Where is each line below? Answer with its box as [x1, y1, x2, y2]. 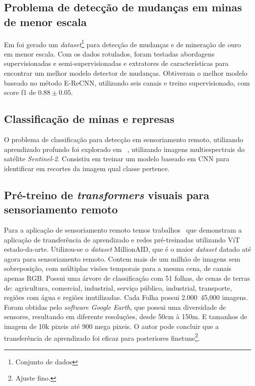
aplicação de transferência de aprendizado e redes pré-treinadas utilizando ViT [4, 234, 240, 244]
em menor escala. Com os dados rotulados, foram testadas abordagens [4, 48, 215, 59]
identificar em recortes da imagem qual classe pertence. [4, 163, 170, 173]
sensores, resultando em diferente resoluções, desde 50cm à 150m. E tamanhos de [4, 311, 247, 322]
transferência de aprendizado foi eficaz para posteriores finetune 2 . [4, 331, 200, 343]
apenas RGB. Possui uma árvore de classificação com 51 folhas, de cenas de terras [4, 272, 250, 283]
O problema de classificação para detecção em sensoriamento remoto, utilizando [4, 134, 243, 145]
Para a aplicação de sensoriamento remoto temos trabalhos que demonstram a [4, 224, 242, 235]
